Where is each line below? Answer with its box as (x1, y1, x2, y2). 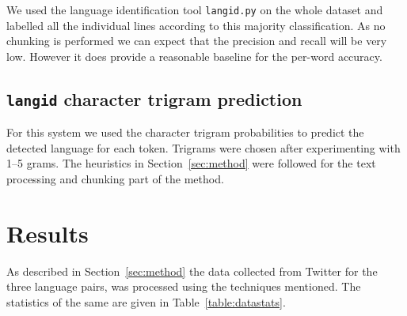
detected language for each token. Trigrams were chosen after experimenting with (6, 139, 401, 156)
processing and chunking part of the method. (6, 171, 224, 186)
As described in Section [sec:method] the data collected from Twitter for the (6, 262, 378, 279)
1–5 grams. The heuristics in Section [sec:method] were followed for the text (6, 155, 376, 171)
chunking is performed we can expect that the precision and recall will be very (6, 32, 387, 49)
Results (6, 216, 89, 249)
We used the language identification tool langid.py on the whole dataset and (6, 2, 383, 17)
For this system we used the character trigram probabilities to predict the (6, 124, 364, 141)
